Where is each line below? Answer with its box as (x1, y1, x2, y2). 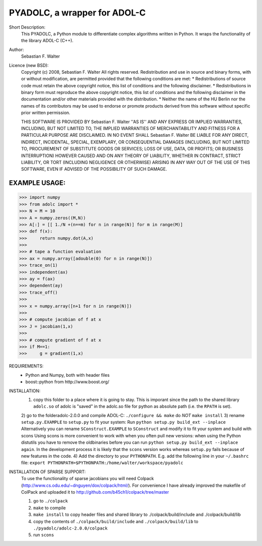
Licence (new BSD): (9, 62, 49, 68)
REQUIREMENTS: (9, 363, 44, 369)
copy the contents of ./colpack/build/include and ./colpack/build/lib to (33, 518, 198, 524)
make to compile (33, 505, 66, 511)
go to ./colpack (33, 498, 68, 504)
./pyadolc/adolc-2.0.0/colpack (33, 525, 108, 531)
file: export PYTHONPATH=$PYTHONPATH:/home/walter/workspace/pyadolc (21, 460, 183, 466)
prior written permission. (21, 110, 70, 116)
